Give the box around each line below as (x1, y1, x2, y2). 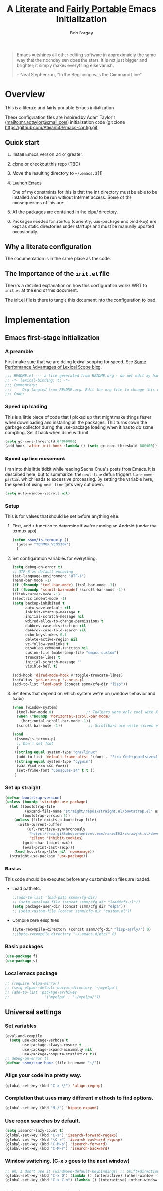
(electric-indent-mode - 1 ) (12, 596, 67, 601)
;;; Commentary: (5, 382, 38, 387)
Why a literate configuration (5, 243, 92, 251)
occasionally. (12, 228, 39, 234)
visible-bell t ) (25, 664, 58, 669)
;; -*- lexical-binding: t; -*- (5, 378, 70, 383)
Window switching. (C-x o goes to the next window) (5, 1157, 130, 1164)
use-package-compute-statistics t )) (22, 1052, 97, 1056)
